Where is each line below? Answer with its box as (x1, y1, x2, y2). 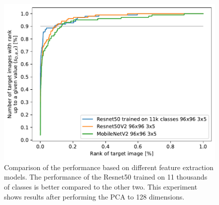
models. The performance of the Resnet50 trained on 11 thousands (4, 172, 208, 182)
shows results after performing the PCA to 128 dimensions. (4, 191, 185, 202)
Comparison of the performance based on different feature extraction (4, 162, 214, 172)
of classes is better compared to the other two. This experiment (4, 182, 198, 192)
